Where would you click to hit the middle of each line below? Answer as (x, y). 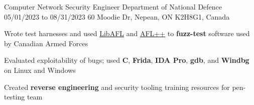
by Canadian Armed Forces (46, 43)
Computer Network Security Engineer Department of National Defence (113, 7)
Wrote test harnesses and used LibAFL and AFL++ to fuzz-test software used (127, 33)
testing (15, 97)
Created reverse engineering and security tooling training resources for (117, 87)
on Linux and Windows (40, 70)
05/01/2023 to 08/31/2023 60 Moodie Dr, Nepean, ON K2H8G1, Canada (117, 16)
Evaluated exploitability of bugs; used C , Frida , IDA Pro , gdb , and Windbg (127, 60)
